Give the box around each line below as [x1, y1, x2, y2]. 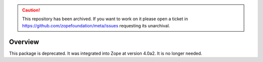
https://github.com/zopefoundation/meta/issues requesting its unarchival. [22, 23, 170, 28]
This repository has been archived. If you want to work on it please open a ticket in [22, 16, 188, 22]
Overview [9, 37, 39, 46]
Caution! [22, 7, 40, 13]
